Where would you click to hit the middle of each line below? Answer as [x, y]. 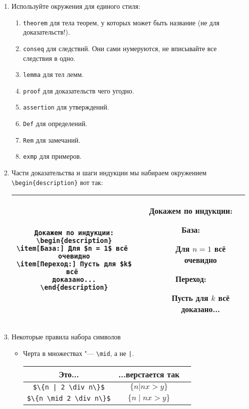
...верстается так [149, 374]
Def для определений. [55, 123]
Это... [69, 374]
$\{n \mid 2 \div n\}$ [69, 399]
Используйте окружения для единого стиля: [76, 6]
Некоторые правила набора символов [66, 337]
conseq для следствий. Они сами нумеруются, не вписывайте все [120, 48]
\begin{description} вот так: [57, 182]
